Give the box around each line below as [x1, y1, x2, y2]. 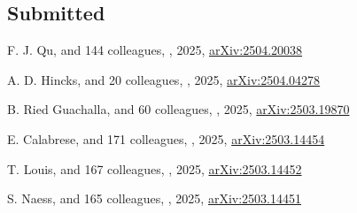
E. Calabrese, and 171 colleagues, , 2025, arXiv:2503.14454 [7, 129, 325, 148]
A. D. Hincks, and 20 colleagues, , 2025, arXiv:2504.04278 [7, 70, 321, 88]
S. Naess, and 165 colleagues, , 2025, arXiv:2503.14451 [7, 189, 301, 208]
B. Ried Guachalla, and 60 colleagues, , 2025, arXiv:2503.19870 [7, 100, 350, 118]
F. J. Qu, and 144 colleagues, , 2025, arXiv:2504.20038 [7, 41, 303, 59]
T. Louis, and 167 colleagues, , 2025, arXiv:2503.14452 [7, 159, 302, 178]
